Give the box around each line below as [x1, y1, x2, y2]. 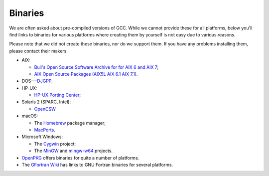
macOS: [21, 113, 38, 119]
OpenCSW [34, 106, 56, 112]
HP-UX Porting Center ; [34, 92, 81, 98]
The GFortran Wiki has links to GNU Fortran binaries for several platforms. [21, 162, 173, 168]
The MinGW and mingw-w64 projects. [34, 148, 113, 154]
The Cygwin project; [34, 141, 76, 147]
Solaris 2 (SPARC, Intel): [21, 99, 71, 105]
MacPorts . [34, 127, 56, 133]
